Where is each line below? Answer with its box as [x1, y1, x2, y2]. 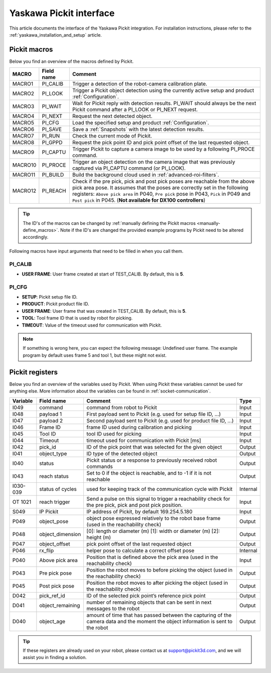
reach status [39, 472, 69, 479]
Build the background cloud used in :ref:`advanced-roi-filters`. [72, 171, 219, 178]
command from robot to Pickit [86, 404, 158, 411]
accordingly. [23, 234, 49, 240]
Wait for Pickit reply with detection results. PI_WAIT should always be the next [72, 100, 256, 107]
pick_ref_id [39, 592, 65, 599]
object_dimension [39, 530, 81, 537]
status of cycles [39, 485, 77, 492]
